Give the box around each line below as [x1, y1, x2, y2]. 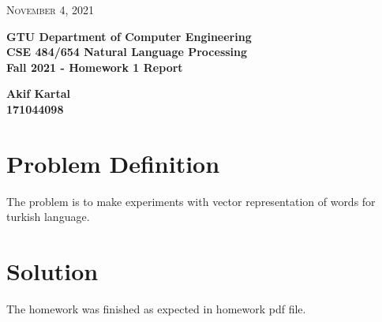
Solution [6, 255, 99, 287]
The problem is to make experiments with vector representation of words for [6, 193, 376, 209]
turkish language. [6, 208, 90, 225]
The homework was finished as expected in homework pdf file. [6, 301, 306, 316]
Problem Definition [6, 147, 220, 179]
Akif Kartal [6, 85, 71, 102]
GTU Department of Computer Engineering [6, 28, 252, 44]
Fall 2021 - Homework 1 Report [6, 58, 183, 75]
